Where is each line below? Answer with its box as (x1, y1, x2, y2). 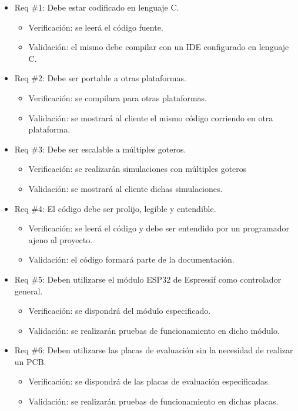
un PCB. (14, 355, 46, 367)
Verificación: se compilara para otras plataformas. (28, 91, 207, 104)
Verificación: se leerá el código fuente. (28, 21, 163, 33)
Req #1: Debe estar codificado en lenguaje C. (14, 1, 179, 13)
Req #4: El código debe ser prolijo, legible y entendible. (14, 202, 216, 214)
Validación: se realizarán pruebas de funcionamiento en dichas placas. (28, 395, 279, 407)
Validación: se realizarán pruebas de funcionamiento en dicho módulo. (28, 324, 280, 336)
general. (14, 284, 43, 297)
